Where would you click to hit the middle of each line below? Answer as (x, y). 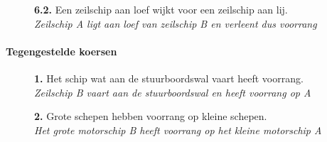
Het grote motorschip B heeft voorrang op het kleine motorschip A (178, 130)
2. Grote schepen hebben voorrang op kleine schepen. (151, 116)
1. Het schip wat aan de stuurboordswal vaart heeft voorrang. (169, 78)
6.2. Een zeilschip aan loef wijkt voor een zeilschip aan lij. (161, 9)
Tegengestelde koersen (61, 51)
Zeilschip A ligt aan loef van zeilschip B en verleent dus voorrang (176, 23)
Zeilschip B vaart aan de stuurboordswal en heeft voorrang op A (173, 92)
